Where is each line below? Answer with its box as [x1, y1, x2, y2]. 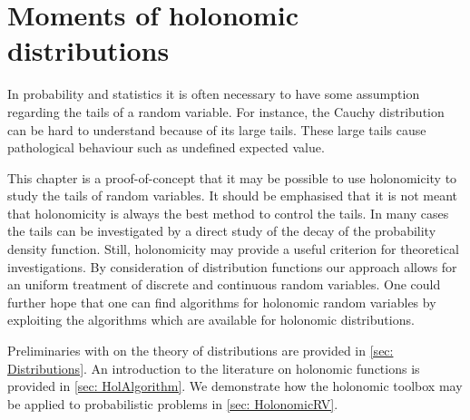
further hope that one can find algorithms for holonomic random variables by [7, 292, 436, 311]
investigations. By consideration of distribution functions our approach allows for [7, 257, 457, 276]
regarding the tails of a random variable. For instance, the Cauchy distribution [7, 102, 445, 121]
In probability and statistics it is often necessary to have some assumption [7, 84, 420, 103]
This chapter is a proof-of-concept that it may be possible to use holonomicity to [7, 168, 457, 187]
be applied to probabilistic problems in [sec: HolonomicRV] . [7, 394, 338, 413]
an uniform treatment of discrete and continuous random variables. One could [7, 275, 441, 294]
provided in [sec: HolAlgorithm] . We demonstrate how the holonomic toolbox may [7, 376, 463, 396]
